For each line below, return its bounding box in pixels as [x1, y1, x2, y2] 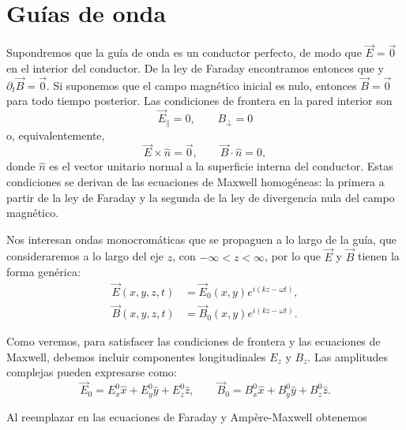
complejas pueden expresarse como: [6, 364, 177, 380]
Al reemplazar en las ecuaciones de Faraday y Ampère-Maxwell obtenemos [6, 408, 367, 424]
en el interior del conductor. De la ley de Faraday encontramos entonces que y [6, 59, 384, 76]
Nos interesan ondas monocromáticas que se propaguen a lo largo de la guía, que [6, 230, 397, 247]
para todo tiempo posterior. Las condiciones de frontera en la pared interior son [6, 92, 393, 109]
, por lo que [265, 248, 321, 264]
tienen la [357, 248, 400, 264]
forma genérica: [6, 264, 81, 280]
